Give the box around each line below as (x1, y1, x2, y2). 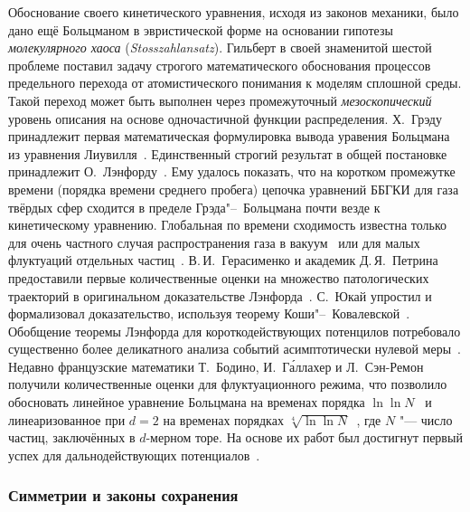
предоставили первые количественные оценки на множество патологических (8, 268, 429, 287)
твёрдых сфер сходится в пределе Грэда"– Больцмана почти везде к (8, 197, 381, 216)
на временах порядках (163, 410, 284, 429)
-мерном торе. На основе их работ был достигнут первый (146, 428, 463, 447)
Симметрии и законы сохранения (8, 484, 239, 507)
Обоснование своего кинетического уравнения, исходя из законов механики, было (8, 3, 459, 21)
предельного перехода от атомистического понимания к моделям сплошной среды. (8, 73, 462, 92)
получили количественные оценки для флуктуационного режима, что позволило (8, 375, 447, 393)
